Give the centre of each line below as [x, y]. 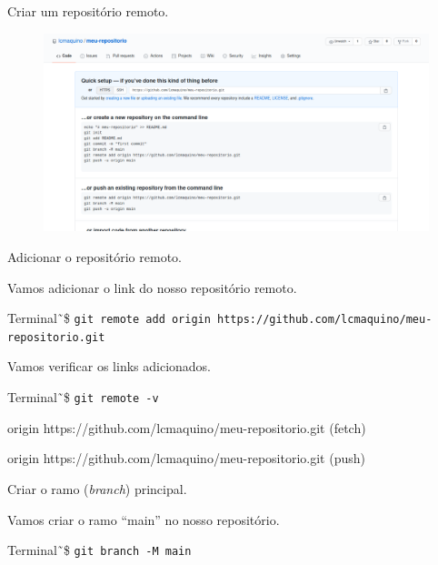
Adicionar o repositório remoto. [95, 256]
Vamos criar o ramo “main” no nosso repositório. [144, 519]
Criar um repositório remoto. [88, 11]
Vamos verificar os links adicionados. [109, 366]
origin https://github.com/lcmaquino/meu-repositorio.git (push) [186, 458]
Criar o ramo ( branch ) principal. [97, 488]
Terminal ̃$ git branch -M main [100, 550]
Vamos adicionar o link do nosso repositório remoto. [152, 287]
